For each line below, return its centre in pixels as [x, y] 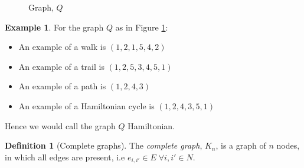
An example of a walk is [62, 47]
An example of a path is [62, 86]
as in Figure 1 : [142, 27]
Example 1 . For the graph [54, 27]
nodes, [288, 145]
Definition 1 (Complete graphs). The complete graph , [104, 145]
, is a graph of [241, 145]
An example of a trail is [61, 66]
